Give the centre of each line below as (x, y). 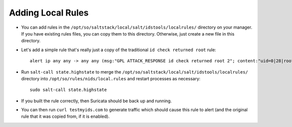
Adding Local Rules (49, 13)
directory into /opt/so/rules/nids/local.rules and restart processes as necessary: (111, 78)
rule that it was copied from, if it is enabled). (65, 116)
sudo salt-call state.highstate (68, 90)
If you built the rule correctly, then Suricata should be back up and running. (97, 101)
